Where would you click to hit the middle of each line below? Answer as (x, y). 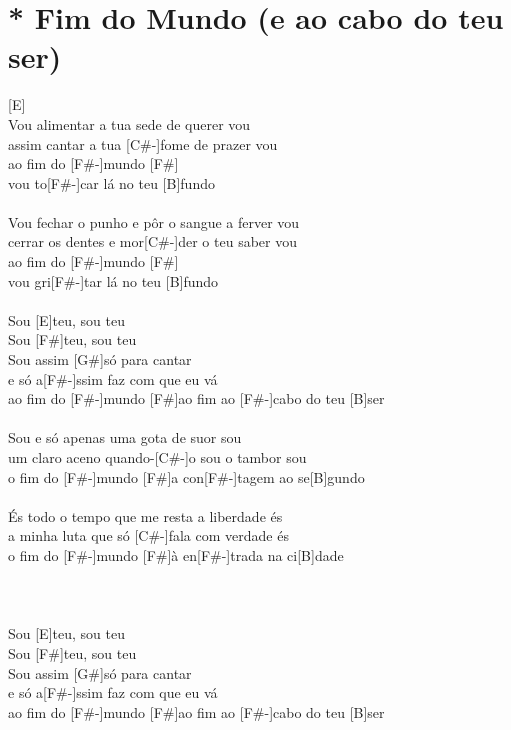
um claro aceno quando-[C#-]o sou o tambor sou (157, 457)
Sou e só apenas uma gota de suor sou (125, 437)
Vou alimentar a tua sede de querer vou (129, 123)
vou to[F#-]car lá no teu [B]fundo (111, 182)
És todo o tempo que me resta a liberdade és (145, 515)
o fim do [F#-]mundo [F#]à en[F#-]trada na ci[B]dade (176, 554)
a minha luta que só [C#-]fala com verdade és (148, 535)
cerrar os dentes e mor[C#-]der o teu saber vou (152, 241)
